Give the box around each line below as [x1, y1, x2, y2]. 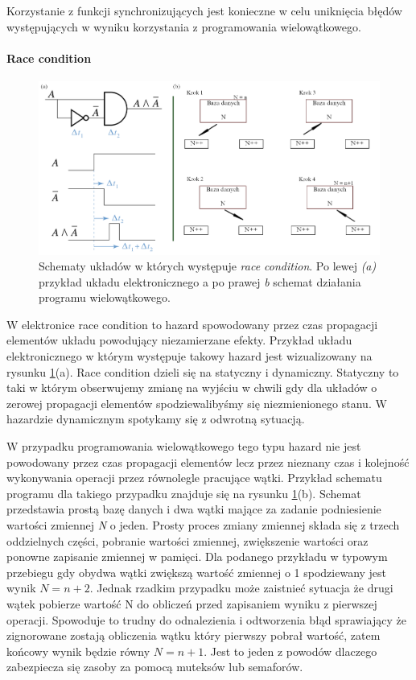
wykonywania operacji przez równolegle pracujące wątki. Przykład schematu [6, 469, 382, 486]
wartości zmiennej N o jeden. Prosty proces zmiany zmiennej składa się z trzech [6, 517, 400, 533]
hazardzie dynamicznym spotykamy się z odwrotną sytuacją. [6, 410, 305, 427]
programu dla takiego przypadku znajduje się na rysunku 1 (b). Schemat [6, 484, 361, 501]
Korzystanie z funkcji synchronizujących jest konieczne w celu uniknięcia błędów [6, 2, 402, 19]
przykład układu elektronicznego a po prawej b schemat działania [39, 273, 361, 290]
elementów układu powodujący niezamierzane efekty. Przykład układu [6, 332, 352, 348]
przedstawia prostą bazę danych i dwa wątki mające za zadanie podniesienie [6, 501, 381, 517]
